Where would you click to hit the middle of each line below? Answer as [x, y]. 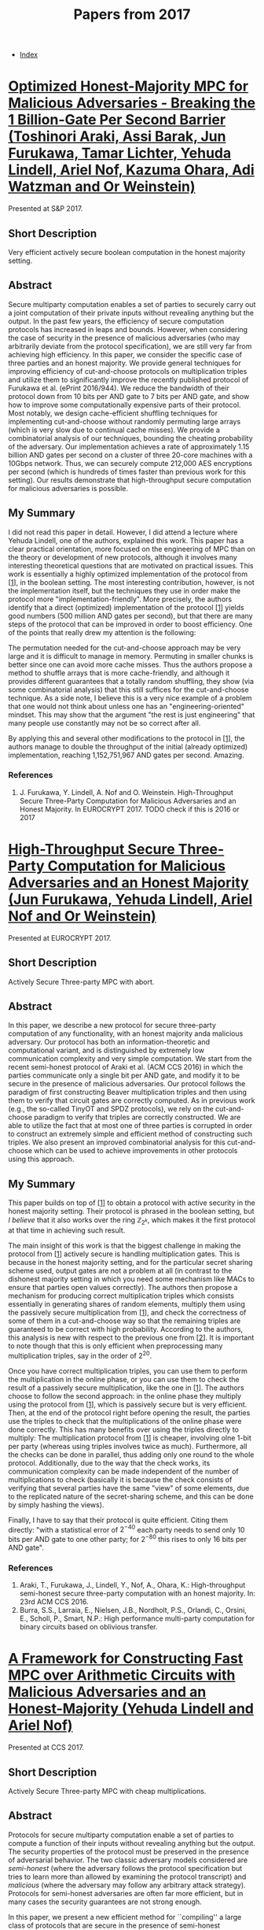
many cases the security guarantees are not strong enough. [105, 1902]
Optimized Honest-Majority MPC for [128, 86]
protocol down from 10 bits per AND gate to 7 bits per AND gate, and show [129, 396]
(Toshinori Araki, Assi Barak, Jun [117, 137]
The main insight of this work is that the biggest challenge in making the [125, 1246]
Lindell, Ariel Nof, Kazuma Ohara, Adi [132, 170]
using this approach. [41, 1159]
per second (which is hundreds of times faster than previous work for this [127, 471]
